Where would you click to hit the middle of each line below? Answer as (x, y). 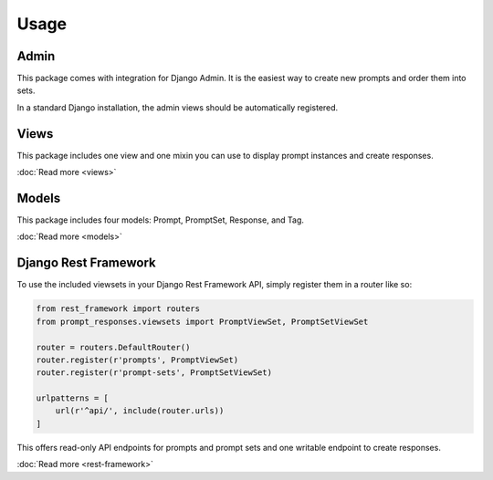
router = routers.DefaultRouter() (113, 347)
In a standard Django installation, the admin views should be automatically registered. (178, 107)
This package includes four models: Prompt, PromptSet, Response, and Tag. (161, 220)
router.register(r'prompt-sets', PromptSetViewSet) (154, 373)
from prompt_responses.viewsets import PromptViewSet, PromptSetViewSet (202, 321)
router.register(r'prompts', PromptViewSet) (137, 360)
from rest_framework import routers (118, 309)
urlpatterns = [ (73, 398)
